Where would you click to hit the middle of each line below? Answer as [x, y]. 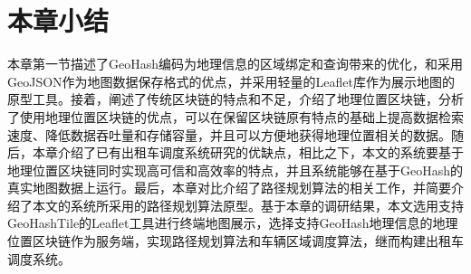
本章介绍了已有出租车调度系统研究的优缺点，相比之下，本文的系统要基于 [248, 152]
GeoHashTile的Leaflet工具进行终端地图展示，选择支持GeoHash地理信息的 [220, 223]
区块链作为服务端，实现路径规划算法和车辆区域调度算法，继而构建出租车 [248, 241]
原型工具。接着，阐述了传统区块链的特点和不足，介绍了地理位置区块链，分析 [235, 99]
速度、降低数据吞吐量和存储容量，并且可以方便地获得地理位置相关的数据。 [229, 134]
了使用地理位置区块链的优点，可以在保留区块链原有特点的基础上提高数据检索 [235, 116]
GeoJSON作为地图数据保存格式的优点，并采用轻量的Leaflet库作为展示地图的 [231, 81]
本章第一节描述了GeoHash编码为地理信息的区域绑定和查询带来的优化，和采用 [235, 64]
